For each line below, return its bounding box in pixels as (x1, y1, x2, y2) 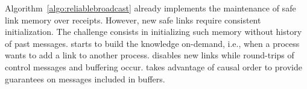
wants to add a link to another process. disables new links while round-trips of (5, 49, 294, 61)
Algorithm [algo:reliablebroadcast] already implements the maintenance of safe (5, 2, 296, 14)
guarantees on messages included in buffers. (5, 72, 165, 85)
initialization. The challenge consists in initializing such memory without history (5, 25, 302, 38)
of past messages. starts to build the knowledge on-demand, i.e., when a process (5, 37, 300, 49)
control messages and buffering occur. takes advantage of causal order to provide (5, 60, 302, 73)
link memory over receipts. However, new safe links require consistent (5, 13, 261, 26)
